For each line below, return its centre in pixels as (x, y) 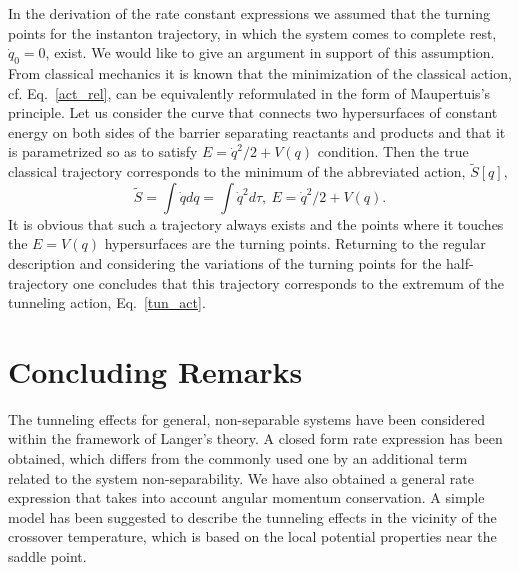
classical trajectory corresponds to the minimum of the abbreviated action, (237, 171)
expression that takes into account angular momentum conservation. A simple (246, 497)
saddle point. (47, 556)
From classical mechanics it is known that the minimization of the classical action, (260, 72)
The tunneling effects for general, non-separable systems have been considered (246, 418)
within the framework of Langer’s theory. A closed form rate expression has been (255, 438)
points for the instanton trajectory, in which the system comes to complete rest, (252, 32)
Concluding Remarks (155, 370)
